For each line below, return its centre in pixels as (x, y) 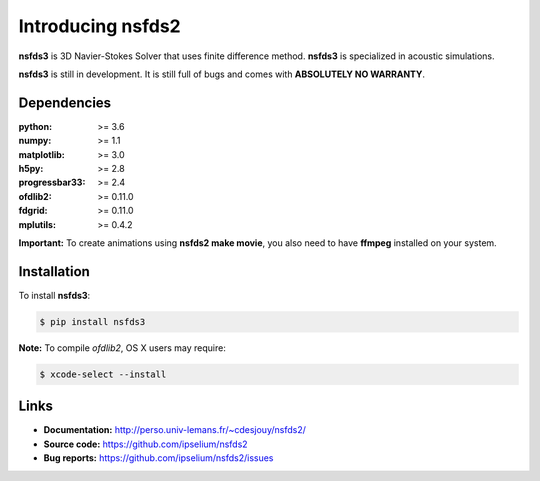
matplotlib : (41, 154)
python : (35, 126)
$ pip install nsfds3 (92, 321)
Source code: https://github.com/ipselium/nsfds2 (146, 444)
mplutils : (37, 224)
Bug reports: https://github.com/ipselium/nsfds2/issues (158, 458)
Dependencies (65, 102)
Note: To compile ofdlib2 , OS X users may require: (122, 347)
